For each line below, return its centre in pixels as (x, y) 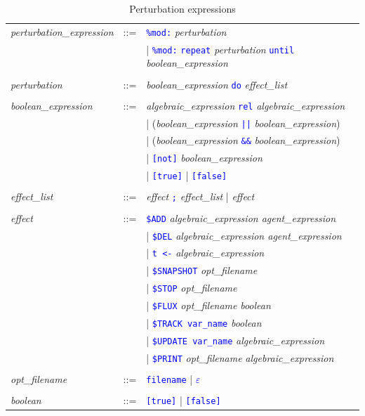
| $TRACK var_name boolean (204, 323)
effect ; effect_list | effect (200, 196)
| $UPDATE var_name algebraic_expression (235, 340)
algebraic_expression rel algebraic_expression (246, 105)
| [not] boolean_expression (204, 158)
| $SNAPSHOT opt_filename (202, 270)
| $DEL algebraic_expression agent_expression (244, 235)
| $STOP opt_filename (192, 288)
